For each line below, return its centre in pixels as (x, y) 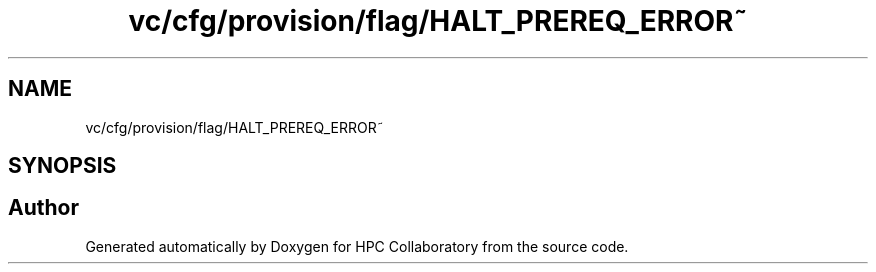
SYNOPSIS (62, 166)
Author (43, 208)
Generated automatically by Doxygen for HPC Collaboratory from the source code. (357, 246)
